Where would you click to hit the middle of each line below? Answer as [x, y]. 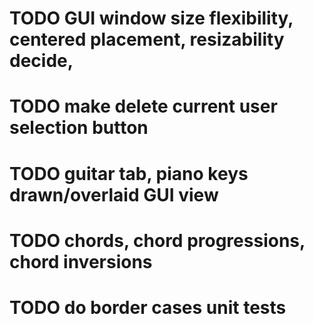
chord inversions [81, 261]
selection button [79, 128]
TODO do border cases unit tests [148, 307]
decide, [41, 61]
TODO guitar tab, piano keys [129, 173]
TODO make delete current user [143, 106]
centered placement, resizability [147, 39]
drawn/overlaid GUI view [114, 194]
